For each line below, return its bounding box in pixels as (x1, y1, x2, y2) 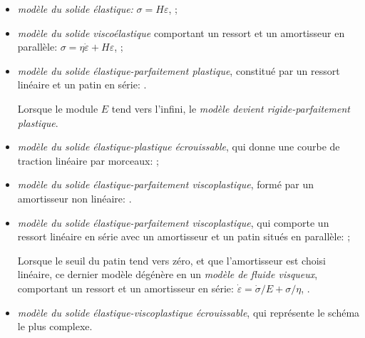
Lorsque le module (17, 101, 98, 116)
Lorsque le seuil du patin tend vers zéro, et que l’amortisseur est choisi (17, 252, 326, 267)
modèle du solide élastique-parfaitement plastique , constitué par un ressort (17, 63, 340, 78)
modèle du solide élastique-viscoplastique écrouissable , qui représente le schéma (17, 304, 360, 319)
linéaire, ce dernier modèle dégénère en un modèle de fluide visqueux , (17, 267, 318, 282)
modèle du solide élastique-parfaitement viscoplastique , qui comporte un (17, 215, 329, 230)
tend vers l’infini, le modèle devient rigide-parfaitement (111, 101, 350, 116)
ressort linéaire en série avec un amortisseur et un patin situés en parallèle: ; (17, 229, 351, 244)
